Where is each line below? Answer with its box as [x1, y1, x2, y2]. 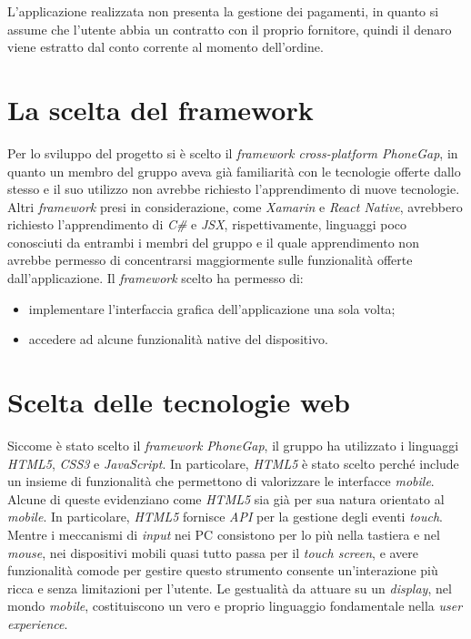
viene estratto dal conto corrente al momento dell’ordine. [7, 37, 324, 56]
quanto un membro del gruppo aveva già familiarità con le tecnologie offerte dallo [7, 161, 461, 180]
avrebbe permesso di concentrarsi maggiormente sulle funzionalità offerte [7, 250, 413, 269]
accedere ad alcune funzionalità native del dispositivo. [28, 330, 329, 349]
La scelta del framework [7, 90, 314, 127]
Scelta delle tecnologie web [7, 383, 350, 421]
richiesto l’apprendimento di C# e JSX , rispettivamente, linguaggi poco [7, 215, 407, 234]
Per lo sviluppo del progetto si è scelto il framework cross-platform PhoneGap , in [7, 143, 458, 162]
